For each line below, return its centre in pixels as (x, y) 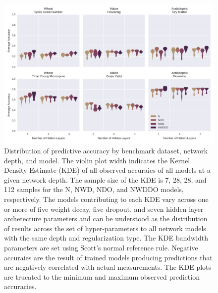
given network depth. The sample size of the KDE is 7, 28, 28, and (105, 179)
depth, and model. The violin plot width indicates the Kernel (97, 160)
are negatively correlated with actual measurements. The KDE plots (108, 267)
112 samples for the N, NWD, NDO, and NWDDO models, (94, 189)
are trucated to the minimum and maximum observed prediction (102, 276)
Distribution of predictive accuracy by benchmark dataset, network (106, 150)
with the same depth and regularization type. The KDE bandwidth (106, 238)
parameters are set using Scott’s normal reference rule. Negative (101, 247)
